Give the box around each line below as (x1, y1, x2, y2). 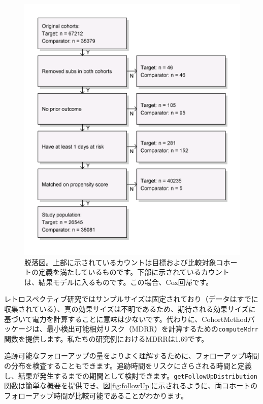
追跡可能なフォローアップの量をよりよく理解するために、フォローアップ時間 (4, 350, 259, 361)
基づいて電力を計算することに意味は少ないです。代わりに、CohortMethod (4, 313, 248, 324)
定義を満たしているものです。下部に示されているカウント (38, 267, 229, 277)
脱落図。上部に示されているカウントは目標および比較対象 (24, 256, 216, 267)
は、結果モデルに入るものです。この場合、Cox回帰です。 (24, 276, 213, 287)
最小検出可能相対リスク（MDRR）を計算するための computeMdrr (46, 323, 258, 334)
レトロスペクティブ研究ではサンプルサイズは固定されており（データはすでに (4, 293, 258, 304)
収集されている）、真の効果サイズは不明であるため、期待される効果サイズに (4, 304, 256, 314)
